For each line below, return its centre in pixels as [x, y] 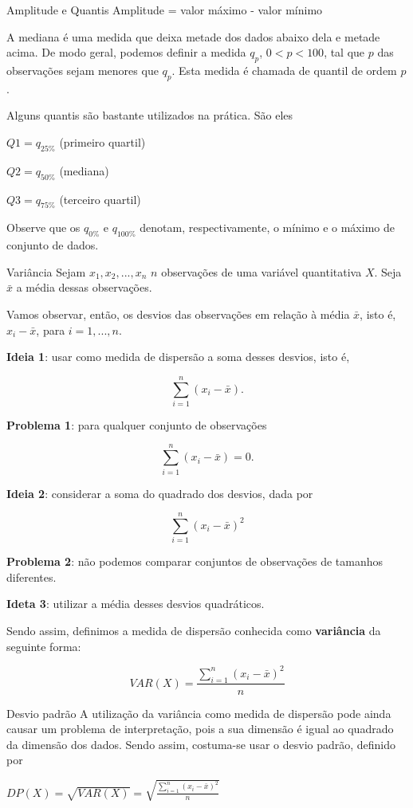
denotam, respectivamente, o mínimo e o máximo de [267, 227]
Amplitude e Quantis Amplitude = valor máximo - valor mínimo [165, 10]
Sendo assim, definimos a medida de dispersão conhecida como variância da [194, 631]
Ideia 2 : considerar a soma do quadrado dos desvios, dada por [160, 493]
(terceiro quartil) [100, 199]
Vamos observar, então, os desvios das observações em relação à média [178, 314]
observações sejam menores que [83, 70]
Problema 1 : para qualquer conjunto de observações [137, 424]
